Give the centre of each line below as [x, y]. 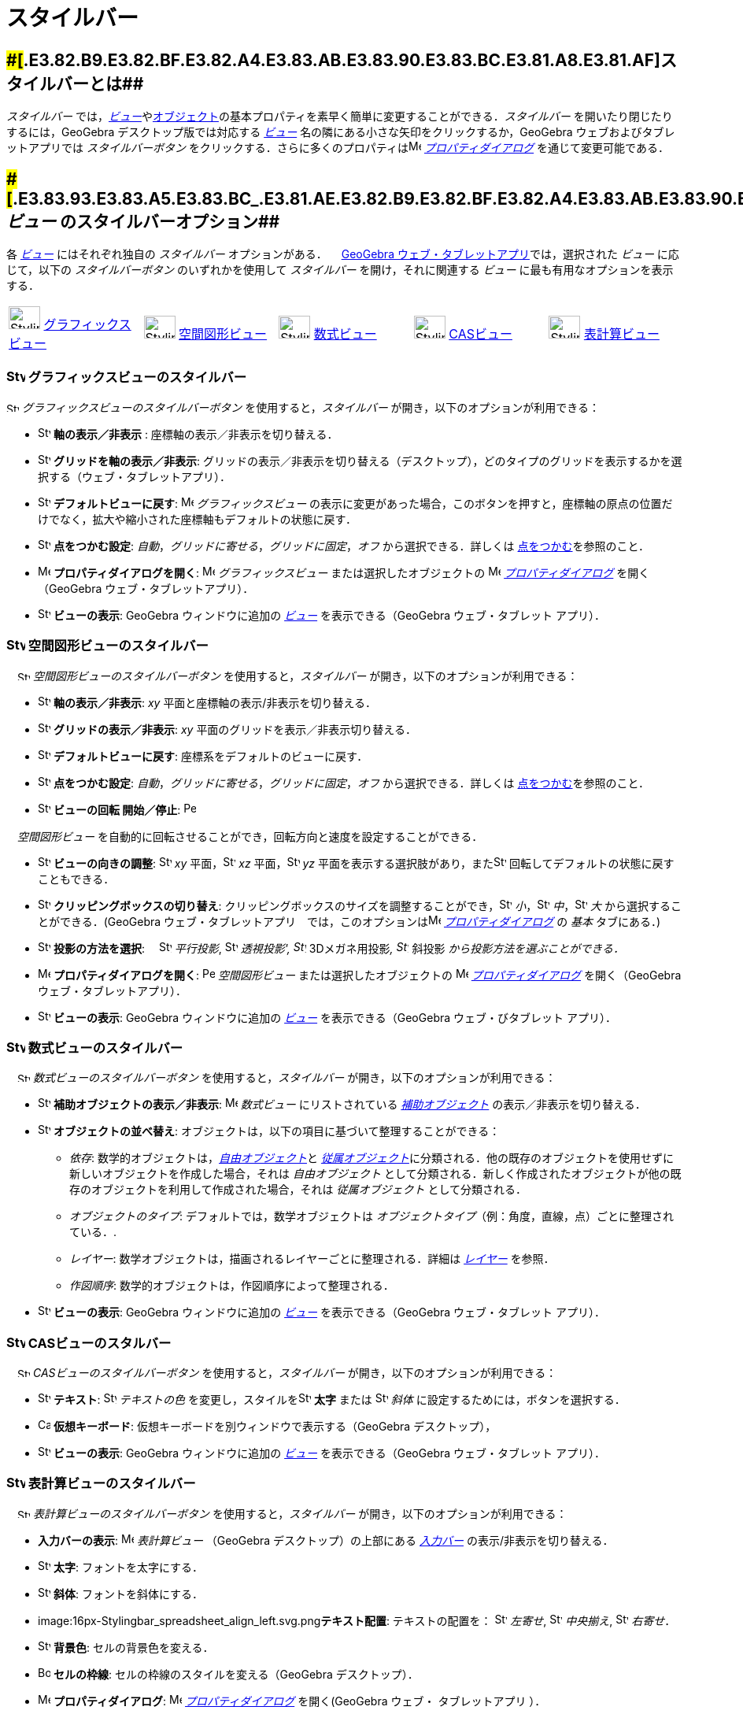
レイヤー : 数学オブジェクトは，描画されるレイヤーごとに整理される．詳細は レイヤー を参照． [312, 1259]
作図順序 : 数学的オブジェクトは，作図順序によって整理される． [232, 1286]
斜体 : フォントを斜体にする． [128, 1594]
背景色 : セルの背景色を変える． [133, 1647]
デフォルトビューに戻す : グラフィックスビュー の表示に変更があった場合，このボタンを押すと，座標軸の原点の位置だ [363, 503]
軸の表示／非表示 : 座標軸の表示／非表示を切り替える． [196, 434]
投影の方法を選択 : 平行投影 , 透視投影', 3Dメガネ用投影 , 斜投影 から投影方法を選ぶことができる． [339, 948]
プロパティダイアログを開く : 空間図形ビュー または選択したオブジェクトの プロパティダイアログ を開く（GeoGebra [367, 975]
